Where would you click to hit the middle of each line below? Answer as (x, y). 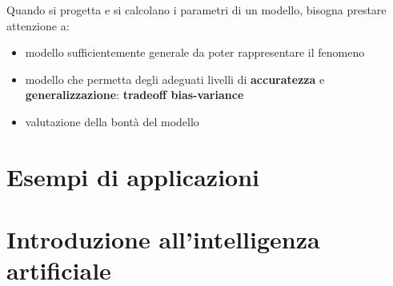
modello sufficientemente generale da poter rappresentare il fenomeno (195, 52)
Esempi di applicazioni (133, 176)
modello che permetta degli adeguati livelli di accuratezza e (175, 79)
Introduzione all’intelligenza (163, 239)
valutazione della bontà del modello (112, 121)
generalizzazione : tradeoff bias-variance (134, 95)
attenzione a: (38, 25)
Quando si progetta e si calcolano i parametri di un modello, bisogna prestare (196, 10)
